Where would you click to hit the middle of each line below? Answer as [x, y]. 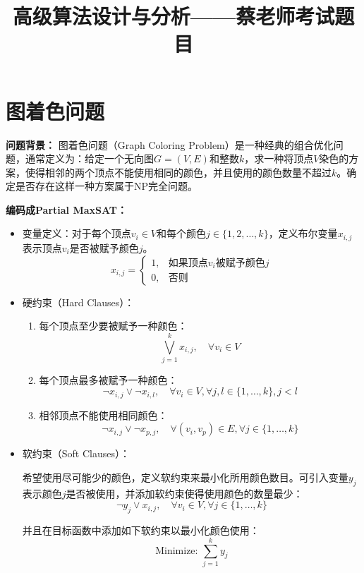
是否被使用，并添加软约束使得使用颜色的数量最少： [184, 493]
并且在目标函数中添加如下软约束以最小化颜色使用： [141, 530]
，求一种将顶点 [279, 158]
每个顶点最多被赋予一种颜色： [108, 379]
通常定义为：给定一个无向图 [89, 158]
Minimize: [177, 551]
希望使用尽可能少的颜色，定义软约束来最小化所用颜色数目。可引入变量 [185, 477]
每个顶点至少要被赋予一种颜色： [113, 326]
